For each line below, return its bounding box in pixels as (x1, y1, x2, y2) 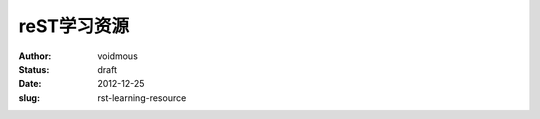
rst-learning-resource (97, 91, 187, 104)
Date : (18, 78, 42, 90)
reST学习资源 (18, 15, 130, 37)
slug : (18, 91, 40, 104)
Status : (18, 63, 50, 75)
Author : (18, 50, 52, 62)
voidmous (97, 50, 139, 62)
